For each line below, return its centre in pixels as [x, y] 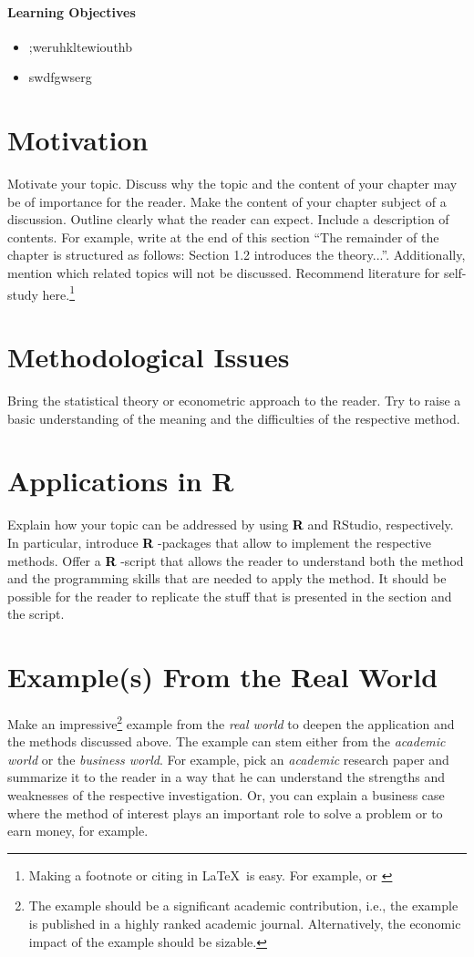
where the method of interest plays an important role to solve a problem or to [225, 813]
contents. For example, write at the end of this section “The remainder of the [223, 237]
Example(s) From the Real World [223, 677]
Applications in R [121, 481]
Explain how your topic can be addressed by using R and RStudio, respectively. [231, 525]
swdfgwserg [60, 77]
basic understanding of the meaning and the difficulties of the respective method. [234, 418]
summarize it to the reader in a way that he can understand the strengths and [226, 777]
